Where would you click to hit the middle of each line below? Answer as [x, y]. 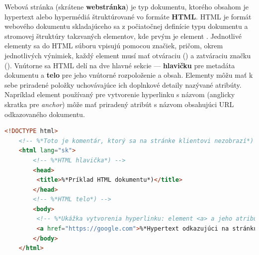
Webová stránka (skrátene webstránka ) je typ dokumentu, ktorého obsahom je [127, 6]
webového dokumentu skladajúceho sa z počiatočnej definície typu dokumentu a [126, 26]
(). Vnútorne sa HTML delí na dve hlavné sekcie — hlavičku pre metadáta [120, 65]
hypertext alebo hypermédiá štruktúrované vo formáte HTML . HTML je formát [128, 16]
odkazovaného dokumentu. [45, 114]
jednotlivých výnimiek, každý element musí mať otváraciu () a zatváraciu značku [128, 55]
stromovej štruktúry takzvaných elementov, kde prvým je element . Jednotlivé [123, 36]
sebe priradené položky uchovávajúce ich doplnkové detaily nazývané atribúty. [123, 84]
